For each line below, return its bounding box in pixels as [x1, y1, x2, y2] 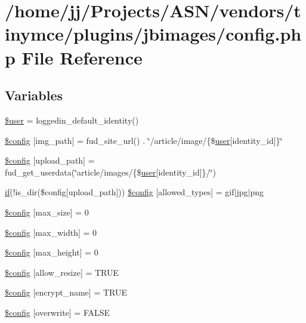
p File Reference [5, 45, 143, 69]
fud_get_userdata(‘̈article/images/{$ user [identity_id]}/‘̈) [5, 165, 216, 178]
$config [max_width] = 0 [5, 226, 97, 238]
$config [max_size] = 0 [5, 205, 89, 218]
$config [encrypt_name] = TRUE [5, 286, 128, 299]
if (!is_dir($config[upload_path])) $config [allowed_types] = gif [5, 186, 234, 198]
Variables [5, 86, 63, 104]
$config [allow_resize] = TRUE [5, 266, 119, 278]
